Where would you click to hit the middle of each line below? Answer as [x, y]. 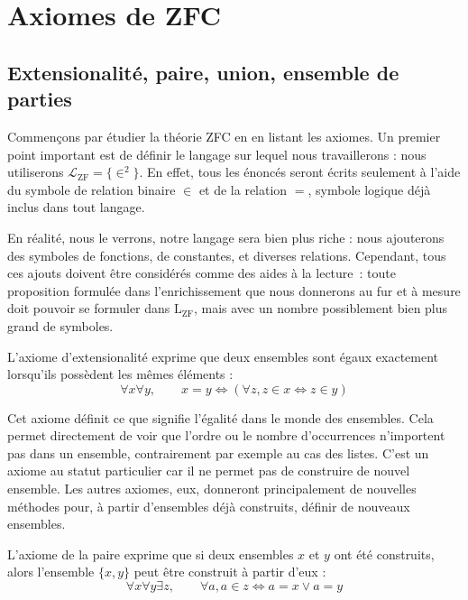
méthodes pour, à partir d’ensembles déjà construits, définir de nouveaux [209, 506]
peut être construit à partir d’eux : [230, 572]
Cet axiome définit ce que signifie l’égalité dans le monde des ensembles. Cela [220, 417]
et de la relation [243, 189]
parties [40, 99]
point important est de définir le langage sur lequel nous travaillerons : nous [217, 154]
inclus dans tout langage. [76, 207]
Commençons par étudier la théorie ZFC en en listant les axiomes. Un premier [224, 136]
